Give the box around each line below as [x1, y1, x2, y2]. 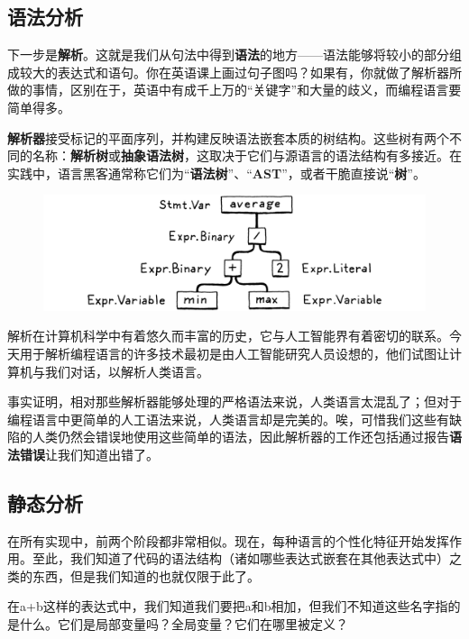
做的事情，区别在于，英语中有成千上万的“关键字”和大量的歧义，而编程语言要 [7, 80, 462, 99]
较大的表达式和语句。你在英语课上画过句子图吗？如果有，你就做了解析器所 [19, 62, 462, 81]
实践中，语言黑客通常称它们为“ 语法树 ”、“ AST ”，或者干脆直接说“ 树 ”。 [7, 163, 426, 182]
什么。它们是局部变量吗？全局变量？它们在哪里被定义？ [19, 615, 348, 634]
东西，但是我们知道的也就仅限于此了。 [32, 566, 260, 585]
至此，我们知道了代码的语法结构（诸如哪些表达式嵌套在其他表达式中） [32, 549, 449, 568]
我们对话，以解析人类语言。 [44, 361, 209, 380]
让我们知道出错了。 [45, 444, 159, 463]
